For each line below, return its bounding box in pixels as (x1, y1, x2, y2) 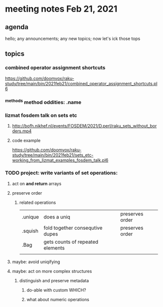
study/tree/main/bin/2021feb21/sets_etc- (12, 152, 94, 158)
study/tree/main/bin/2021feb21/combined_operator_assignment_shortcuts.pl (5, 80, 158, 86)
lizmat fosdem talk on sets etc (5, 112, 78, 119)
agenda (5, 23, 29, 31)
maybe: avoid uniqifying (12, 259, 61, 265)
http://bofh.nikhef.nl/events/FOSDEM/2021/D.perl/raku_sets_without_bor (12, 123, 157, 129)
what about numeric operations (26, 296, 90, 302)
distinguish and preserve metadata (19, 277, 89, 283)
